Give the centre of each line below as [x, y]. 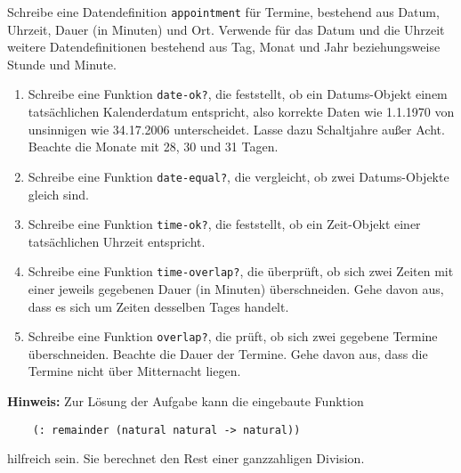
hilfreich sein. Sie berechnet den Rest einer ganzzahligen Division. [186, 458]
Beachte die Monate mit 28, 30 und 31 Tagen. [153, 147]
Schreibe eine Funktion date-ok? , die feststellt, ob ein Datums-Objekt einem [238, 94]
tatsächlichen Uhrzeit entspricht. [117, 241]
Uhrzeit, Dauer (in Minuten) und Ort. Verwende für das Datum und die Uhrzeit [226, 29]
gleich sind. [58, 194]
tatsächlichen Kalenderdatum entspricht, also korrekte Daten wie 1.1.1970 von [241, 112]
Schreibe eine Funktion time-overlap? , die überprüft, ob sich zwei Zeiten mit [241, 271]
